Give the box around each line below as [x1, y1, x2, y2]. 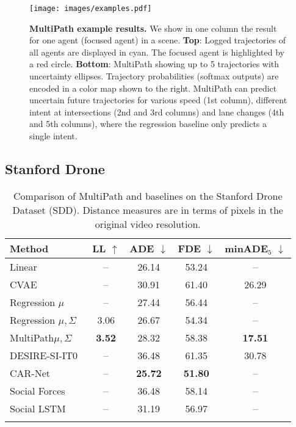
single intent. [29, 130, 78, 142]
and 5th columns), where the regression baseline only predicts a [29, 117, 267, 130]
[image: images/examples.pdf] [29, 4, 152, 13]
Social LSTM [10, 401, 66, 415]
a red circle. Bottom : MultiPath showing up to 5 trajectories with [29, 57, 280, 70]
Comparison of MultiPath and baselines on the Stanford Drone [13, 188, 283, 203]
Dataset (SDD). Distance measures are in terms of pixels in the [12, 202, 283, 217]
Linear [10, 259, 37, 274]
